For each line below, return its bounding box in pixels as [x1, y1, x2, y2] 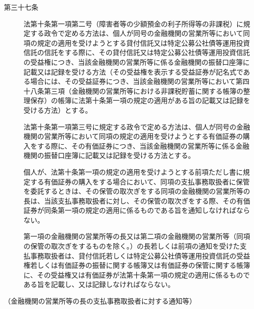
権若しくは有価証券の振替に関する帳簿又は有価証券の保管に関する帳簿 [24, 260, 250, 270]
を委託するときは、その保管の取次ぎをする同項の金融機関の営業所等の [24, 186, 250, 196]
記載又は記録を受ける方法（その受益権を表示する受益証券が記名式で [24, 66, 243, 77]
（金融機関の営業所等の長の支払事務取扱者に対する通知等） [4, 296, 196, 306]
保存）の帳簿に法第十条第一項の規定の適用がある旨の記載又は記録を [30, 95, 250, 105]
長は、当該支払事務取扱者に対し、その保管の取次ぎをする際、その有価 [24, 195, 250, 206]
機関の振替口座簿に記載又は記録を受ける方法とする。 [24, 150, 195, 160]
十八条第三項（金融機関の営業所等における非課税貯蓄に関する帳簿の [24, 85, 243, 96]
